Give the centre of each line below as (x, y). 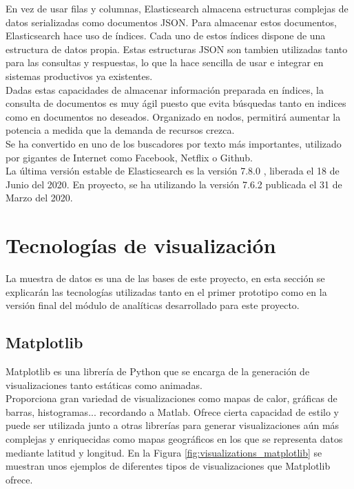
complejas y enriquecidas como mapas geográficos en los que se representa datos (174, 438)
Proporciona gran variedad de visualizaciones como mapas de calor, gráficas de (171, 398)
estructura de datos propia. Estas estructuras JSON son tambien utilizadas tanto (177, 49)
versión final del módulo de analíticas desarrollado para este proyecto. (153, 305)
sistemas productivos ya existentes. (79, 76)
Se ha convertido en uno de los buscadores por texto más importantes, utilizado (174, 143)
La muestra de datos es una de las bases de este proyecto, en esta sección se (165, 278)
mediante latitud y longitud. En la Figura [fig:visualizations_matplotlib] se (164, 452)
